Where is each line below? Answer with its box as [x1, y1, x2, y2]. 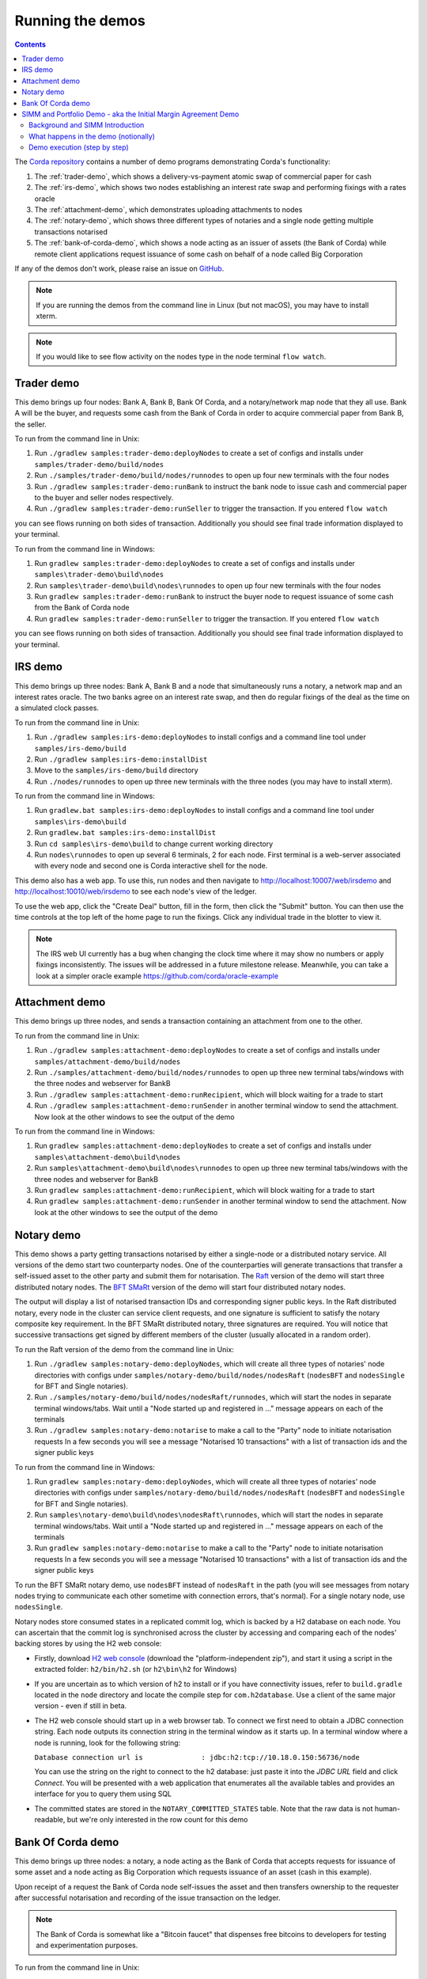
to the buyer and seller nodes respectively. [34, 492, 174, 502]
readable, [34, 1814, 66, 1824]
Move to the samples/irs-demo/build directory [34, 765, 198, 775]
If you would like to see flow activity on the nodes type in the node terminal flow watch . [36, 351, 327, 361]
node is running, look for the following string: [34, 1738, 181, 1747]
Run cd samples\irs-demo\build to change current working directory [34, 839, 274, 849]
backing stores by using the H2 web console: [14, 1639, 162, 1648]
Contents [14, 40, 47, 49]
